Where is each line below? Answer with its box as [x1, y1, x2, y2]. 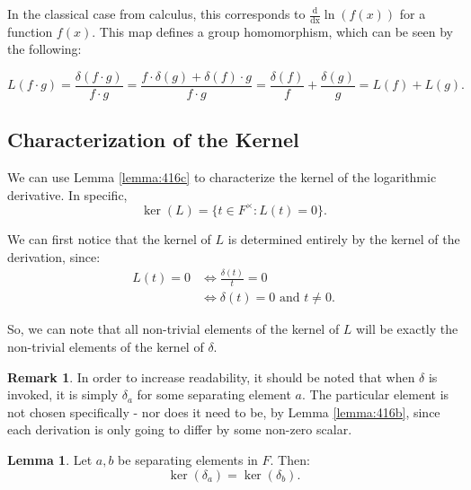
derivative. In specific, [7, 185, 128, 204]
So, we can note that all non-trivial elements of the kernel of [7, 319, 340, 338]
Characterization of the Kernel [7, 126, 299, 153]
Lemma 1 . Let [7, 450, 93, 468]
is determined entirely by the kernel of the [227, 229, 460, 248]
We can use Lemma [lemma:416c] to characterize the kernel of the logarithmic [7, 168, 437, 187]
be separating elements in [118, 450, 258, 468]
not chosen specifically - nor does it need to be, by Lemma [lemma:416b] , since [7, 402, 440, 421]
